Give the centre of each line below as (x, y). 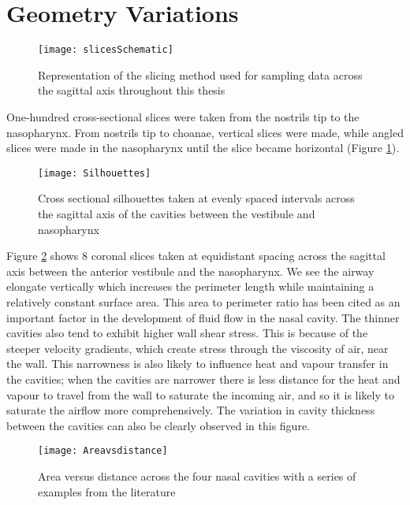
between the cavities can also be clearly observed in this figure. (158, 425)
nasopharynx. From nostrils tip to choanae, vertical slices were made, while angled (205, 132)
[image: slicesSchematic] (106, 50)
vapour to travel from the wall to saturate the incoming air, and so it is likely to (200, 394)
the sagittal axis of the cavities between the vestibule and (177, 214)
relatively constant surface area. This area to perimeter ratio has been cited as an (203, 301)
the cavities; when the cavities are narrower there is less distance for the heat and (203, 379)
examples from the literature (107, 491)
